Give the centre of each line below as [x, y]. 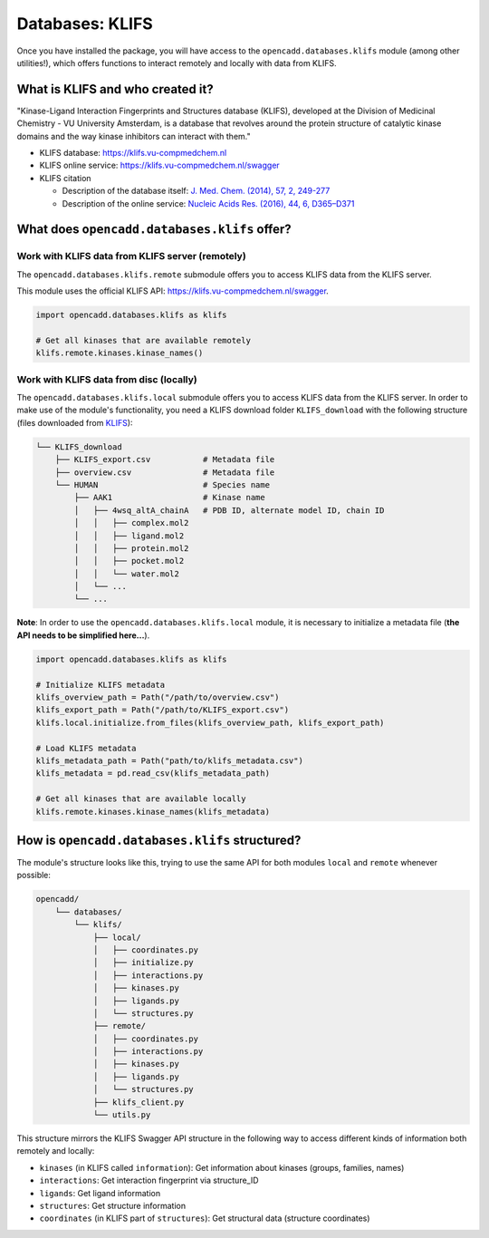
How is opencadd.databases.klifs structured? [159, 840]
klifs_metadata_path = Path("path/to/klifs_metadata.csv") [169, 760]
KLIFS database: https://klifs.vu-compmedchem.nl [133, 153]
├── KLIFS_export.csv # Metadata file [165, 459]
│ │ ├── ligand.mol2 [129, 536]
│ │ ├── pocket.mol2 [129, 561]
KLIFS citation [65, 178]
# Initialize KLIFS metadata [101, 685]
